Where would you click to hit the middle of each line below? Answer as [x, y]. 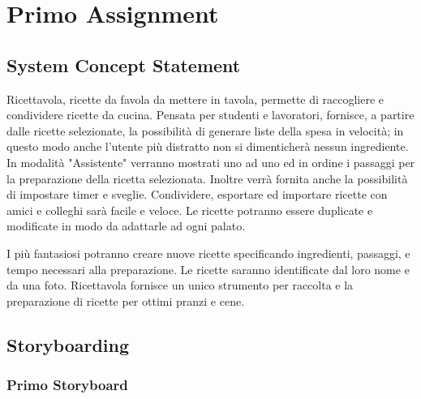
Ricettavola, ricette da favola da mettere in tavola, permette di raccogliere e [195, 99]
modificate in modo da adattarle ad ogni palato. [126, 226]
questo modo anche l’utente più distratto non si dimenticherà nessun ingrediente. [208, 146]
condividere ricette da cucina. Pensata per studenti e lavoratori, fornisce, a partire [210, 115]
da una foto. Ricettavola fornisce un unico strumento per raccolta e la [180, 285]
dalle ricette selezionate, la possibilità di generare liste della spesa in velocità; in [205, 130]
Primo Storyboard [67, 384]
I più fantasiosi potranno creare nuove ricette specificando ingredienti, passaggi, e [208, 253]
